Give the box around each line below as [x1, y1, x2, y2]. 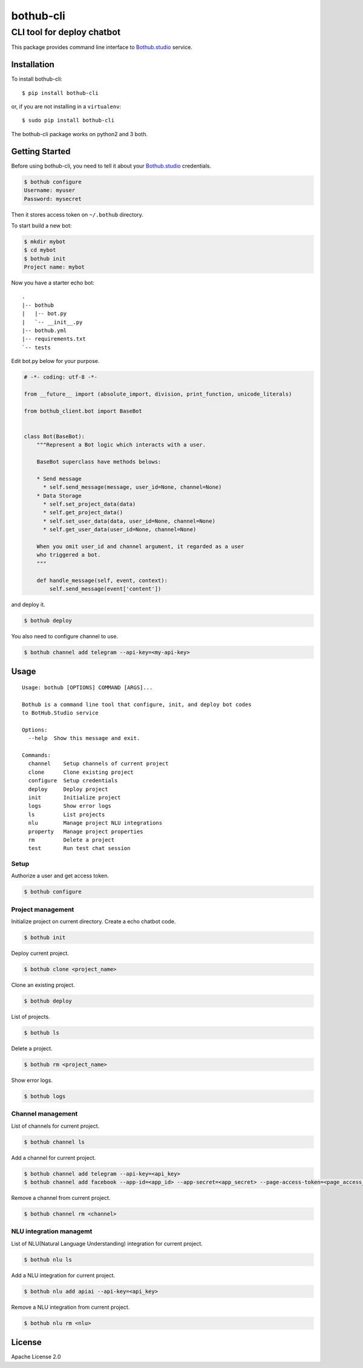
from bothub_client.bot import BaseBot [24, 407, 142, 414]
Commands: [22, 751, 51, 759]
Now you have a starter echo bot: [11, 279, 95, 287]
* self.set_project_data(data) [43, 501, 136, 508]
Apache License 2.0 [11, 1353, 61, 1361]
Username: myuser [24, 187, 76, 194]
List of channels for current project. [11, 1122, 100, 1130]
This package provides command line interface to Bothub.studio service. [11, 44, 193, 51]
